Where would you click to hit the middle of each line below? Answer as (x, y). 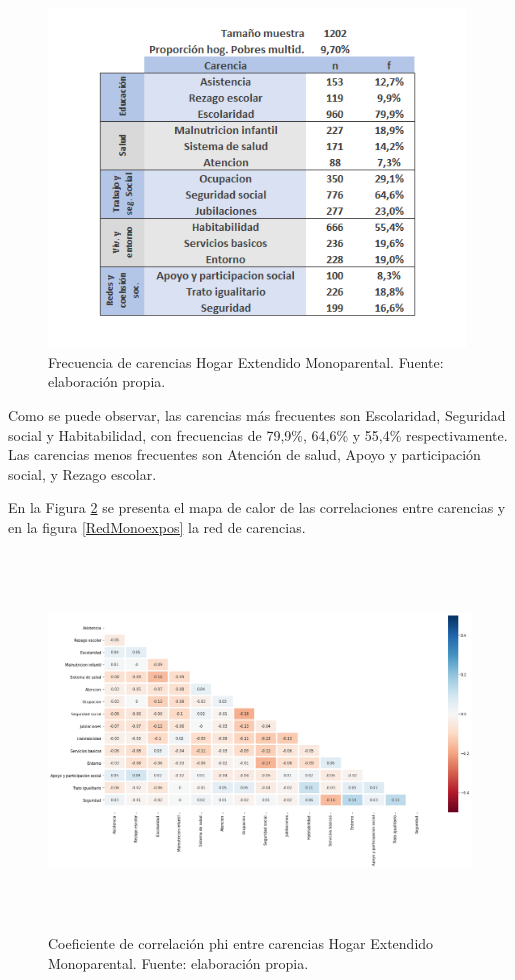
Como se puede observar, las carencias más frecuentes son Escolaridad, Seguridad (257, 414)
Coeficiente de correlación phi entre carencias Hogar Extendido (241, 943)
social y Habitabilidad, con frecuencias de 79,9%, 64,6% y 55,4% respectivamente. (258, 434)
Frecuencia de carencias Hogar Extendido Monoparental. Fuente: (246, 361)
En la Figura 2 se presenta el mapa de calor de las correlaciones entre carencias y (257, 507)
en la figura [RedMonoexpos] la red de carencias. (157, 526)
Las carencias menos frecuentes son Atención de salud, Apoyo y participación (244, 454)
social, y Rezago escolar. (82, 473)
